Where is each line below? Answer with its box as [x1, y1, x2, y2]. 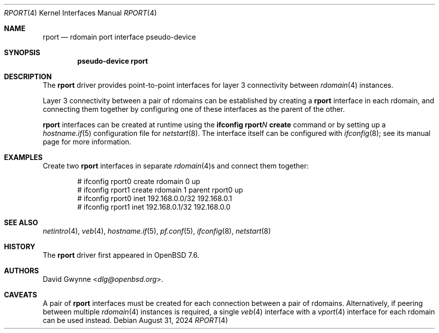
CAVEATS [4, 290, 37, 299]
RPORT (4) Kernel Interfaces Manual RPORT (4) [4, 9, 157, 17]
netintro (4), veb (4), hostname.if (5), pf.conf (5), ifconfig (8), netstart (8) [43, 227, 271, 235]
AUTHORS [4, 266, 39, 275]
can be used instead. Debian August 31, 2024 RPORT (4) [43, 316, 228, 324]
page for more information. [43, 137, 131, 146]
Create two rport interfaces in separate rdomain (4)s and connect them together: [43, 161, 309, 170]
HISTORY [4, 242, 36, 251]
